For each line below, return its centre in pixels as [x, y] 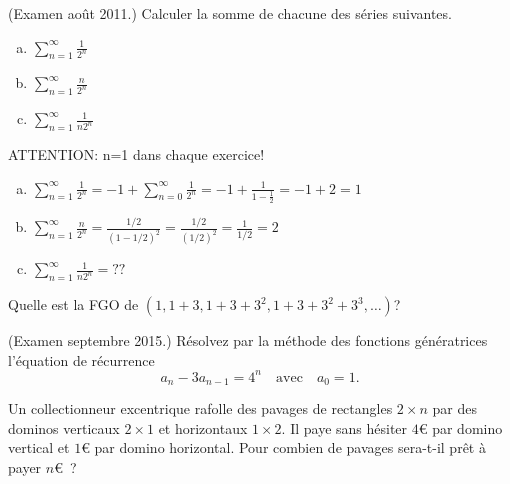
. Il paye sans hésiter [344, 427]
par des [454, 408]
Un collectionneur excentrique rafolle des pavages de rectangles [200, 408]
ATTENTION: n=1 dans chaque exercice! [136, 153]
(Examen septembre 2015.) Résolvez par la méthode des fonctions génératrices [248, 340]
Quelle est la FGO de [73, 304]
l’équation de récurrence [81, 359]
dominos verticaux [64, 427]
